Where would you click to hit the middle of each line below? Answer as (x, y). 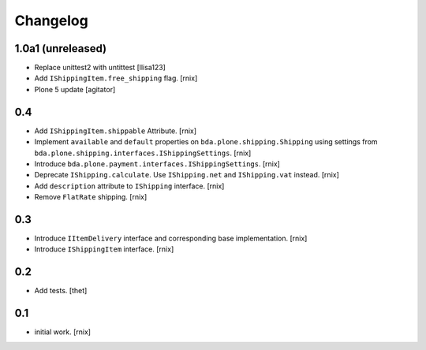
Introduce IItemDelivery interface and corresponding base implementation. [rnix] (171, 238)
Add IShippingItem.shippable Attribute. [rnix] (116, 131)
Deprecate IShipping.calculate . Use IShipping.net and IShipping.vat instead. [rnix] (187, 175)
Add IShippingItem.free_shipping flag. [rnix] (116, 78)
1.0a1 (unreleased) (61, 48)
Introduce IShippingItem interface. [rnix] (104, 249)
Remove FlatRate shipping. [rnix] (91, 197)
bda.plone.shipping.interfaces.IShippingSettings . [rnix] (143, 153)
